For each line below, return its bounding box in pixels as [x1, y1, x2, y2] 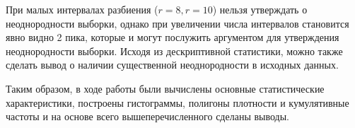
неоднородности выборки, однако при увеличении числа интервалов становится [6, 16, 349, 30]
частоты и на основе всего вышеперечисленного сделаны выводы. [6, 109, 289, 124]
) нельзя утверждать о [212, 2, 308, 16]
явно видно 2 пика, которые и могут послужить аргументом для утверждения [6, 30, 339, 45]
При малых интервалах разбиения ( [6, 2, 158, 16]
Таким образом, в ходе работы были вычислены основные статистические [6, 81, 325, 95]
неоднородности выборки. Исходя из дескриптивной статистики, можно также [6, 43, 343, 58]
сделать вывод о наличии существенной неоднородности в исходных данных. [6, 57, 339, 72]
